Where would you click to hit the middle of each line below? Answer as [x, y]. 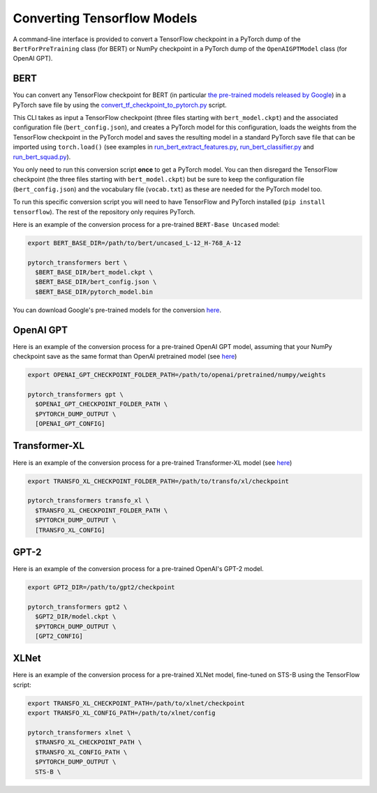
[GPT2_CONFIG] [59, 636]
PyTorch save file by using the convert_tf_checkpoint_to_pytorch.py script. [120, 105]
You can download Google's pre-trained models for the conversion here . [117, 310]
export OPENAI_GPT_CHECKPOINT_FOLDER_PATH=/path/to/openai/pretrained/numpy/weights [177, 375]
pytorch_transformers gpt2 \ [77, 607]
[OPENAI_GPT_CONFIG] [70, 424]
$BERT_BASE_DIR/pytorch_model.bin [94, 292]
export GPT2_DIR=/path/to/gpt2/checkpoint [101, 587]
